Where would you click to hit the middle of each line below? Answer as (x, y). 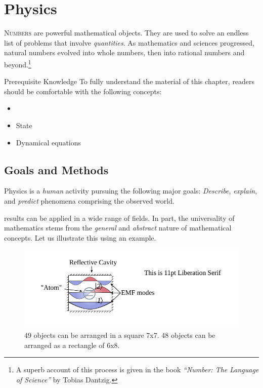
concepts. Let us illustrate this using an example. (80, 237)
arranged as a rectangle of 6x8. (72, 345)
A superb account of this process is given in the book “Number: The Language (137, 370)
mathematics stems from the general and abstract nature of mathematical (118, 228)
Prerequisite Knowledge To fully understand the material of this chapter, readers (129, 81)
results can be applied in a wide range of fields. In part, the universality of (119, 218)
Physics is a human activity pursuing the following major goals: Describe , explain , (131, 191)
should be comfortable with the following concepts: (83, 91)
